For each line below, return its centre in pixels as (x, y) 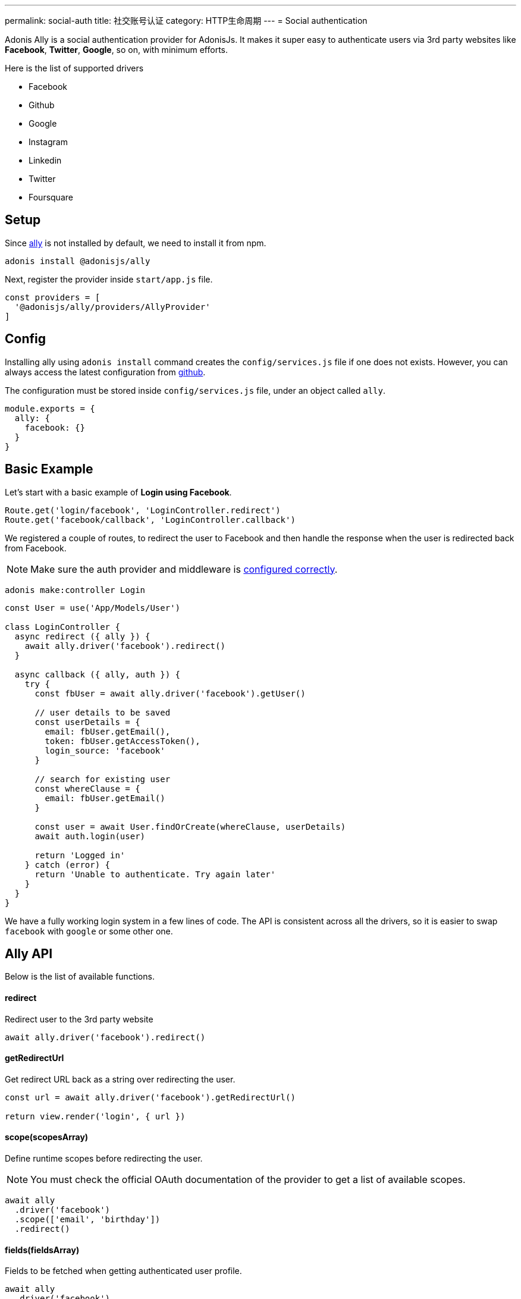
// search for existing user (103, 779)
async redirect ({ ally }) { (82, 636)
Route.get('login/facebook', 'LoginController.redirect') (143, 510)
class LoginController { (62, 627)
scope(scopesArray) (47, 1137)
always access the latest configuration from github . (105, 372)
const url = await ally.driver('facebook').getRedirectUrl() (150, 1097)
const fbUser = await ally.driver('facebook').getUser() (170, 693)
